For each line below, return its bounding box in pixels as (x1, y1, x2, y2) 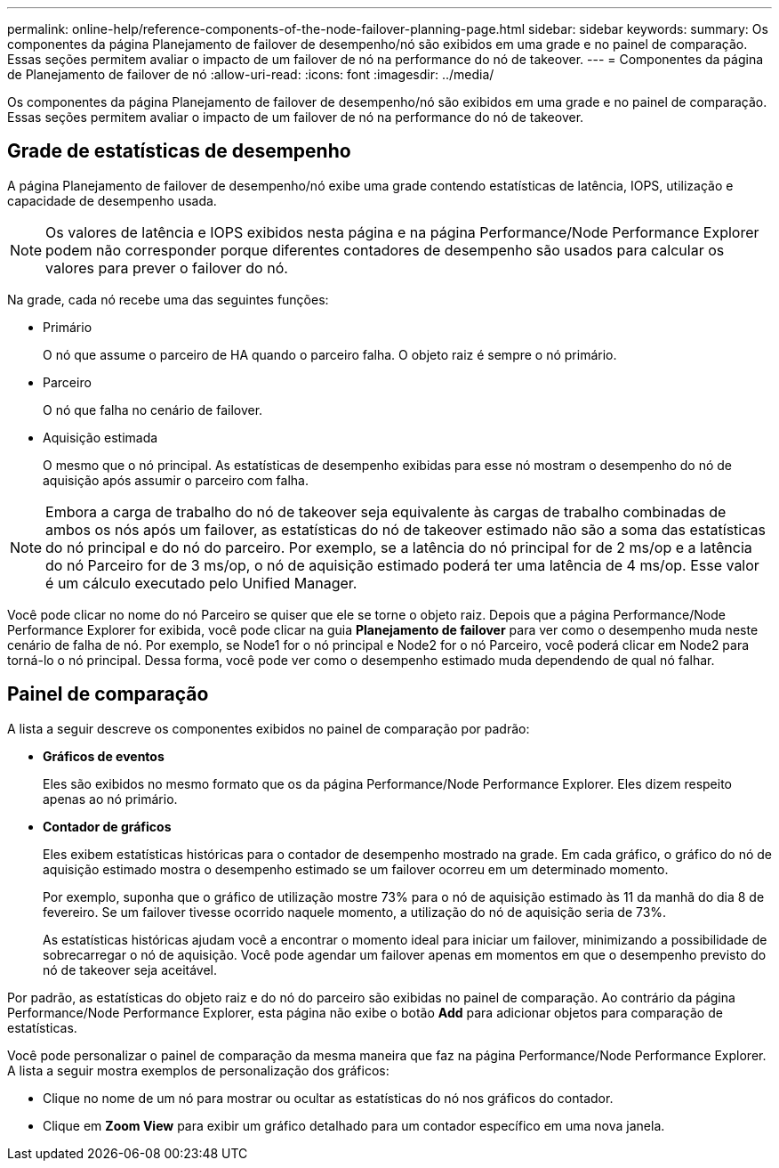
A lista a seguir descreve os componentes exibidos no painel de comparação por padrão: (7, 720, 530, 736)
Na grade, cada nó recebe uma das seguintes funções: (7, 291, 329, 307)
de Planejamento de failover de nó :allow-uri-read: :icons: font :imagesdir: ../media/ (7, 67, 494, 82)
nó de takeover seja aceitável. (43, 961, 218, 977)
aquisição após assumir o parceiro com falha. (43, 472, 309, 488)
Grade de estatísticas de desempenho (7, 140, 351, 163)
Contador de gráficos (43, 818, 172, 834)
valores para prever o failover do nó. (45, 258, 288, 277)
